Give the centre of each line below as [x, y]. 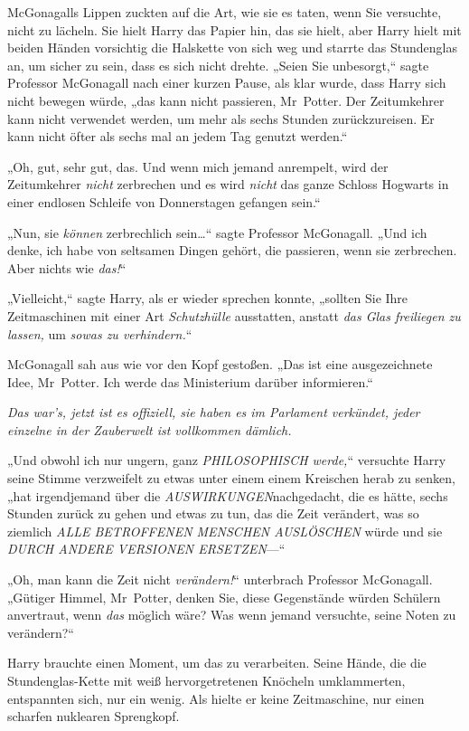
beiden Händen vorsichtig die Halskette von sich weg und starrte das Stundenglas [232, 47]
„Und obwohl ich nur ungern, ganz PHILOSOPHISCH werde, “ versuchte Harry [227, 460]
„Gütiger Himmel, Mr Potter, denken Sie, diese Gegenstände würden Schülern [224, 597]
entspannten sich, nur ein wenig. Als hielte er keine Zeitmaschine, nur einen [216, 698]
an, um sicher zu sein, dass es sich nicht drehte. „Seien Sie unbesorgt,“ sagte [218, 65]
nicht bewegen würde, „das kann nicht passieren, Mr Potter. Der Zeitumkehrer [226, 100]
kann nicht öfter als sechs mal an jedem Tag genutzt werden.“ [178, 136]
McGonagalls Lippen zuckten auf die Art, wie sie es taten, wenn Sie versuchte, [225, 12]
